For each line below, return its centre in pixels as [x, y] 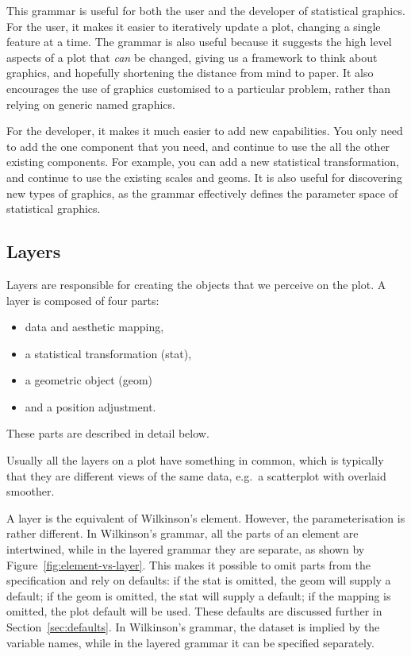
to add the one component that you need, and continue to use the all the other [198, 146]
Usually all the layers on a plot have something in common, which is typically [195, 460]
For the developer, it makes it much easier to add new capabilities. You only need [205, 131]
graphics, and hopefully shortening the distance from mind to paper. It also [190, 73]
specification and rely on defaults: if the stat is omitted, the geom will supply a [199, 580]
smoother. [31, 491]
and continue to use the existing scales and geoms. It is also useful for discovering [204, 177]
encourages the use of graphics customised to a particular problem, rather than [199, 88]
